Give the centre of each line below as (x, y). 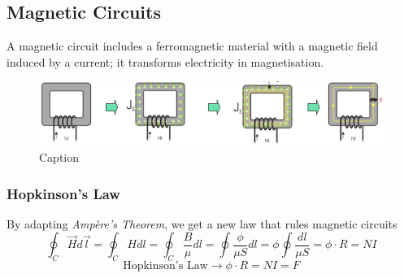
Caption (59, 157)
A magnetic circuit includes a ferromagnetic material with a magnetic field (192, 46)
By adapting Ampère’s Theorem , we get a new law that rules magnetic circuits (202, 223)
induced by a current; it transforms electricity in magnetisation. (165, 61)
